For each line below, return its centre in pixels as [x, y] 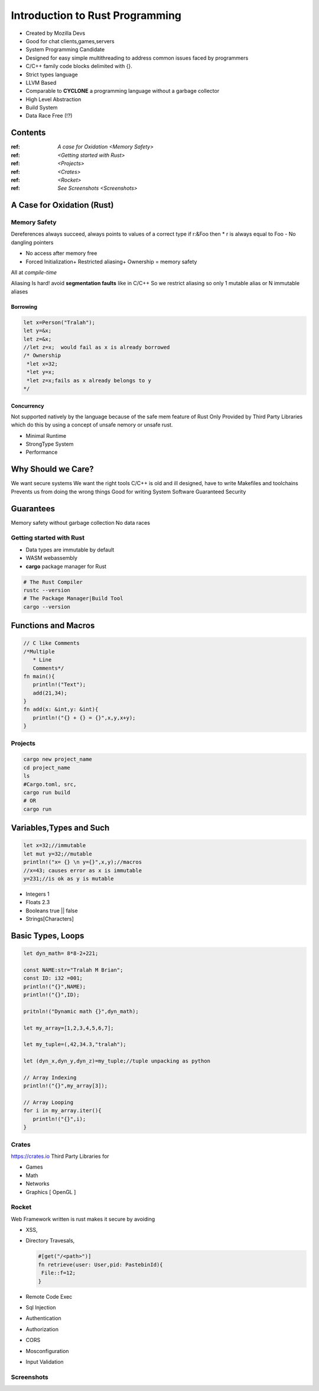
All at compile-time [34, 273]
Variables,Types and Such [60, 828]
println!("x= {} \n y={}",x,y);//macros [82, 862]
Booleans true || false [52, 911]
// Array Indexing [50, 1077]
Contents [28, 133]
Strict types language [52, 75]
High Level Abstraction [53, 99]
